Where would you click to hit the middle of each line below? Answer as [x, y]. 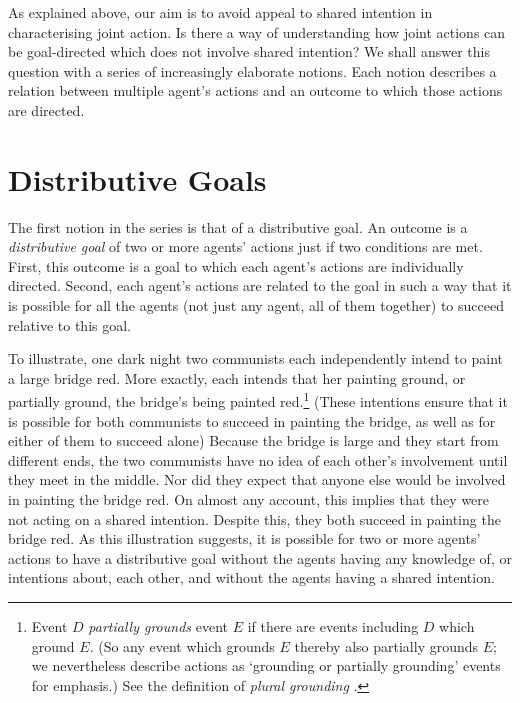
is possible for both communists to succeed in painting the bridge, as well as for [252, 420]
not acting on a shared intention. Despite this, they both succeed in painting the [254, 518]
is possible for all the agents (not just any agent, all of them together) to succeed [256, 305]
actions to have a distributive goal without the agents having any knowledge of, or [260, 557]
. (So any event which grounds [182, 645]
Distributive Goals [137, 178]
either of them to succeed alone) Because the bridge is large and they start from [253, 440]
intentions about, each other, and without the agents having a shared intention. [251, 577]
